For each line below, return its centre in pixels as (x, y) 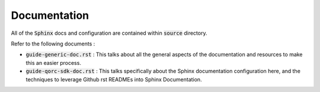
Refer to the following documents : (53, 44)
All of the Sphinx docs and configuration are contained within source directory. (109, 33)
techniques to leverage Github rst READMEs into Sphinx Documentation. (114, 79)
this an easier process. (53, 63)
